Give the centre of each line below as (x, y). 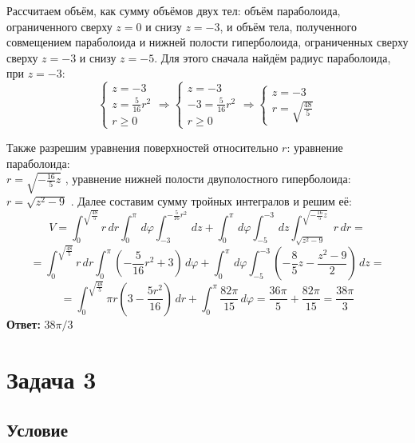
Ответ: (24, 323)
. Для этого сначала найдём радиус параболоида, (273, 57)
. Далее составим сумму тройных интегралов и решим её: (211, 201)
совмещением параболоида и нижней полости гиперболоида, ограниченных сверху (207, 42)
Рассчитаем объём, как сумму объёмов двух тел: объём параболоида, (174, 10)
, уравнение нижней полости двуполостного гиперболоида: (208, 179)
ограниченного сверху (59, 26)
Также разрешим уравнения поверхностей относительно (142, 147)
